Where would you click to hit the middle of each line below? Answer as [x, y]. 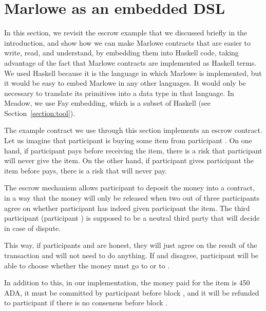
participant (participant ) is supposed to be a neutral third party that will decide [132, 218]
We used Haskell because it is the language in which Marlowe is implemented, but [133, 73]
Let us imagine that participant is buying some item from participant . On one [128, 140]
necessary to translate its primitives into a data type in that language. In [119, 93]
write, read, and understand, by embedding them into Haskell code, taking [121, 53]
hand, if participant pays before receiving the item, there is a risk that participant [133, 150]
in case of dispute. [33, 228]
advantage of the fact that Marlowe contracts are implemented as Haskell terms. [130, 62]
